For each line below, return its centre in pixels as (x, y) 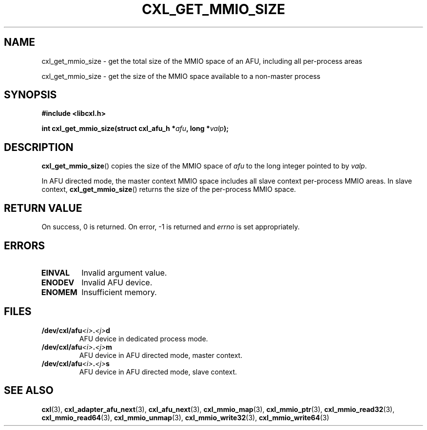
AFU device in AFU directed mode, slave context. (158, 372)
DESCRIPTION (39, 147)
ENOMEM (59, 292)
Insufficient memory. (119, 292)
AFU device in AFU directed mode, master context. (161, 355)
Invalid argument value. (124, 272)
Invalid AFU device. (117, 282)
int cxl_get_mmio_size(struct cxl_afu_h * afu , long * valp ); (135, 129)
